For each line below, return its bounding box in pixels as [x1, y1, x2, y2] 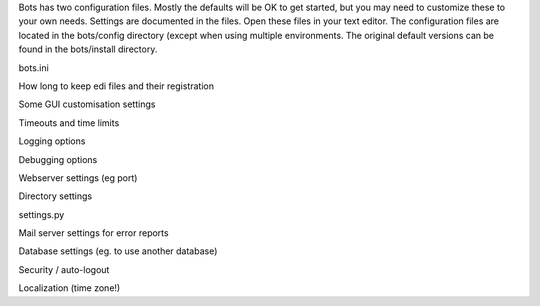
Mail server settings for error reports [18, 227, 169, 239]
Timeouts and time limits [18, 116, 120, 129]
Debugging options [18, 153, 98, 165]
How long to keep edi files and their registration [18, 80, 215, 92]
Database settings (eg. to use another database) [18, 245, 218, 257]
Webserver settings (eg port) [18, 171, 138, 184]
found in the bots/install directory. [18, 43, 158, 55]
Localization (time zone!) [18, 282, 121, 294]
